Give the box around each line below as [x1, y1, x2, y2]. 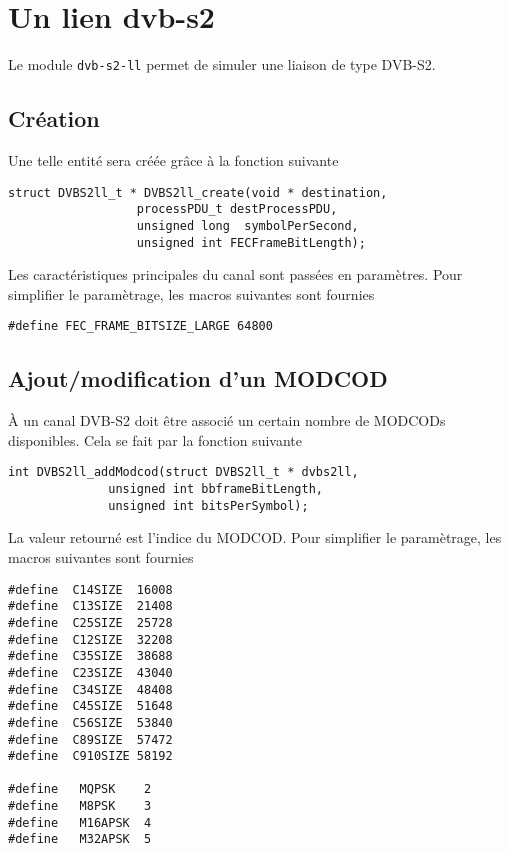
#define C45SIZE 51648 [8, 699, 173, 714]
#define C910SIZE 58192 [8, 749, 173, 764]
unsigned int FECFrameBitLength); [136, 235, 366, 250]
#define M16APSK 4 [8, 815, 152, 830]
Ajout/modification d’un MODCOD [8, 363, 388, 394]
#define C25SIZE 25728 [8, 615, 173, 630]
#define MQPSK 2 [8, 782, 152, 797]
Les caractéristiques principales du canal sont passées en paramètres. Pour [8, 264, 463, 285]
